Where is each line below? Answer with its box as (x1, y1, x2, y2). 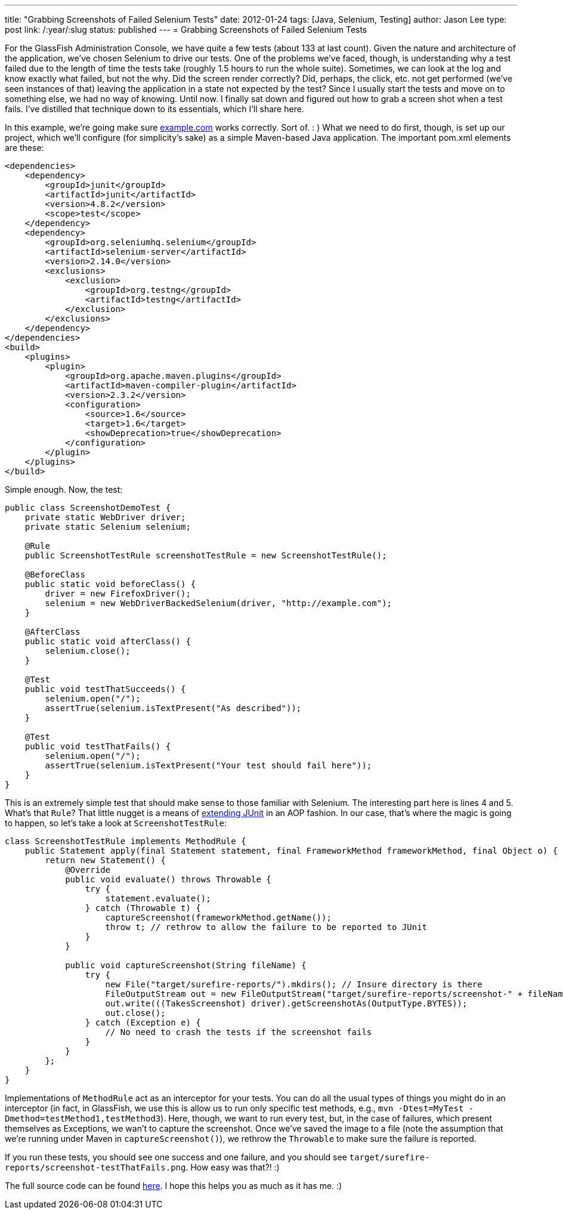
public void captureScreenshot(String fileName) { (65, 960, 307, 970)
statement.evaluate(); (105, 894, 211, 903)
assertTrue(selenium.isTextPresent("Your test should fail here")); (45, 761, 372, 770)
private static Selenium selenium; (24, 522, 191, 532)
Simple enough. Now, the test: (5, 484, 123, 495)
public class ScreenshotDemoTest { (5, 503, 171, 512)
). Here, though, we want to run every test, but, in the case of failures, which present (160, 1113, 492, 1123)
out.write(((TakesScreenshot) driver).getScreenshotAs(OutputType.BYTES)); (105, 999, 468, 1008)
